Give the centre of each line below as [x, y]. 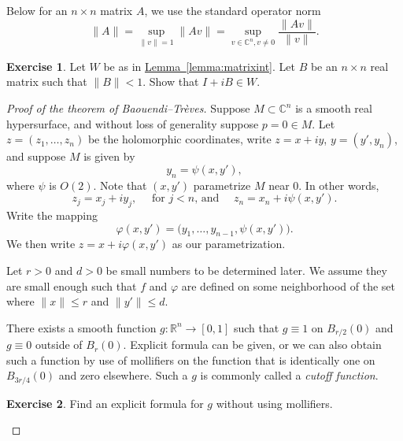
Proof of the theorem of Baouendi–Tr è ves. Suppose [128, 108]
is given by [109, 156]
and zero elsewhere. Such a [123, 375]
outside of [59, 345]
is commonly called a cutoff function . [289, 375]
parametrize [222, 185]
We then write [41, 244]
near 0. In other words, [324, 185]
